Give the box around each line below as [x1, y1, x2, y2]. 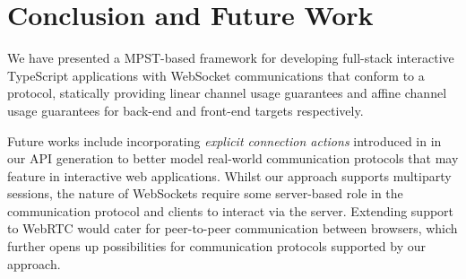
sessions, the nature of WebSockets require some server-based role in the [7, 184, 403, 203]
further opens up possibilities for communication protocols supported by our [7, 237, 427, 256]
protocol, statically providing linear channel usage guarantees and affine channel [7, 83, 447, 102]
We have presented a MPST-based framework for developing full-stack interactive [7, 48, 454, 67]
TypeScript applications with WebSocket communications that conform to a [7, 65, 425, 84]
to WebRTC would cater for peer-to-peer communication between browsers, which [7, 219, 458, 238]
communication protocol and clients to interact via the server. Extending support [7, 201, 454, 220]
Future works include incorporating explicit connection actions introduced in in [7, 131, 442, 150]
